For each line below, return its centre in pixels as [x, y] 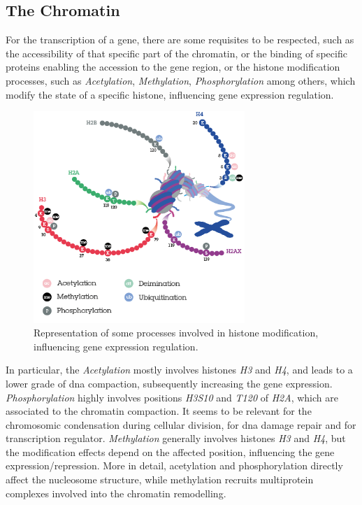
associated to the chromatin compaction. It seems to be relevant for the [159, 411]
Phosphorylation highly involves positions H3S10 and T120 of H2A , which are [172, 397]
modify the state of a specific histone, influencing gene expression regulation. [170, 94]
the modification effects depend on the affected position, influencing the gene [170, 451]
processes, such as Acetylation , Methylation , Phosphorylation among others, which [181, 80]
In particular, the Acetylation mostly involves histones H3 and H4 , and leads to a [179, 370]
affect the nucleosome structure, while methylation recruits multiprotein [160, 479]
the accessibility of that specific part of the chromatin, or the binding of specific [176, 53]
